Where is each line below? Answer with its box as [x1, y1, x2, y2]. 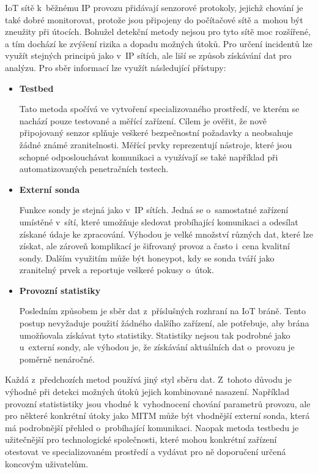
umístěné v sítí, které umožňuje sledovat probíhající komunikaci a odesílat [19, 215, 298, 228]
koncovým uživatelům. [5, 457, 89, 470]
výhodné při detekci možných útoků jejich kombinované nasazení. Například [5, 385, 289, 398]
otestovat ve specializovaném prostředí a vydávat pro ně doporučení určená [5, 445, 286, 457]
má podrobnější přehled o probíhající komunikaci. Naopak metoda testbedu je [5, 421, 299, 434]
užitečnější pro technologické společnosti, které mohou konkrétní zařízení [5, 433, 277, 446]
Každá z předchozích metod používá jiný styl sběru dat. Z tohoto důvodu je [5, 373, 292, 386]
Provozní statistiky [19, 284, 101, 296]
